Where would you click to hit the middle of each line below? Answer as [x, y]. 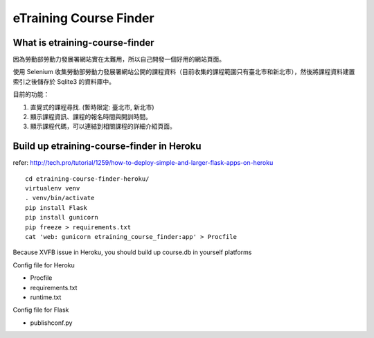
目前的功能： [31, 94]
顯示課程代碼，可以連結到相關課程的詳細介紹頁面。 [103, 126]
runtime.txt [46, 297]
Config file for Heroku [44, 265]
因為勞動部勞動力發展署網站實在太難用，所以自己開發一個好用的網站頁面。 [119, 60]
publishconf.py [51, 323]
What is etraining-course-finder [83, 43]
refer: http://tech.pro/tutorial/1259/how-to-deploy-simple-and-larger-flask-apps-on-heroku [143, 163]
